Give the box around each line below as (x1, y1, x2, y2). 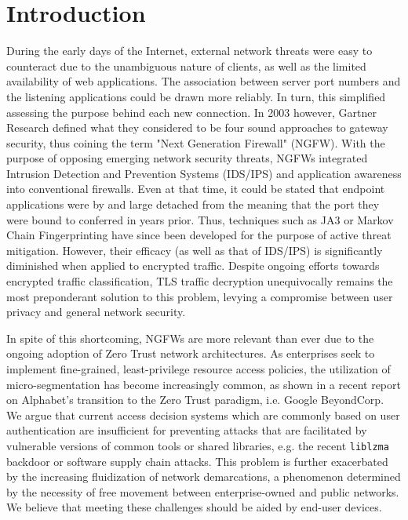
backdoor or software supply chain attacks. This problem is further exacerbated (6, 453, 388, 469)
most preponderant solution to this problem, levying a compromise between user (6, 288, 393, 304)
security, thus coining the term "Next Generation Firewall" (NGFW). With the (6, 134, 385, 151)
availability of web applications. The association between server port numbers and (6, 73, 401, 89)
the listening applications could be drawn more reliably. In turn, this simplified (6, 88, 386, 104)
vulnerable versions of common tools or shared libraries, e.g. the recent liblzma (6, 437, 389, 453)
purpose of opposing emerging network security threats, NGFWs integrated (6, 150, 368, 166)
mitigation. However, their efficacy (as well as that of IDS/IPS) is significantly (6, 242, 383, 258)
